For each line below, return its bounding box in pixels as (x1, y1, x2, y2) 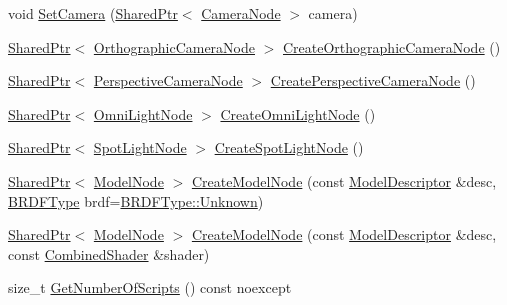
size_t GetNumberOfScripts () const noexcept (8, 277, 292, 298)
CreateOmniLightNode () (220, 103, 376, 124)
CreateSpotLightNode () (214, 137, 364, 158)
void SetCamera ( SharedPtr (8, 3, 178, 23)
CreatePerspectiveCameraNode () (270, 70, 476, 91)
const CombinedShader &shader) (8, 243, 210, 264)
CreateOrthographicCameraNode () (283, 36, 501, 57)
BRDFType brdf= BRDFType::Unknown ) (8, 190, 264, 211)
